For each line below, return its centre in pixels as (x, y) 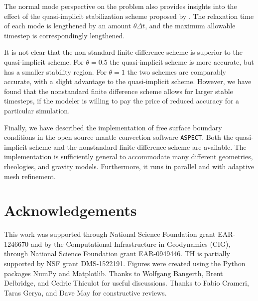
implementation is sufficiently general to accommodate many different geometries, (129, 156)
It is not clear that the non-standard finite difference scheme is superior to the (123, 52)
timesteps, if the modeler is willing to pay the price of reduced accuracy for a (122, 101)
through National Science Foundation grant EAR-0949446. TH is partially (117, 253)
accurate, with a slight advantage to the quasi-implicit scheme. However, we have (128, 81)
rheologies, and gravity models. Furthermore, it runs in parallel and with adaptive (129, 166)
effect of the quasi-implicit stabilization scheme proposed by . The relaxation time (129, 16)
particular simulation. (37, 110)
